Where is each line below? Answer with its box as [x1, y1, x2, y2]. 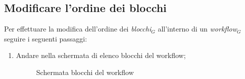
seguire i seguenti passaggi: [4, 33, 87, 43]
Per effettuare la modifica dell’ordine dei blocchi [4, 23, 152, 34]
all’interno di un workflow [158, 23, 237, 34]
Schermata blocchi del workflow [36, 66, 134, 77]
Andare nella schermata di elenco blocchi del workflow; [16, 50, 186, 60]
